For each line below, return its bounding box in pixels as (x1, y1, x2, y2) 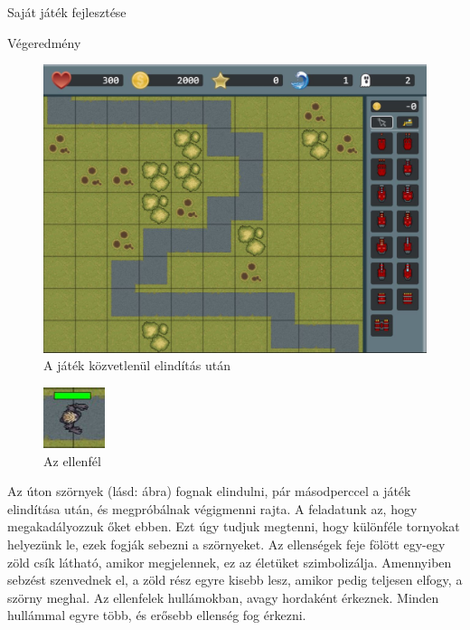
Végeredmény (7, 33, 81, 52)
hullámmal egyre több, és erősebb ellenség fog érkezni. (7, 606, 306, 625)
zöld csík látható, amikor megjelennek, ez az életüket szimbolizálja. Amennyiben (7, 552, 452, 571)
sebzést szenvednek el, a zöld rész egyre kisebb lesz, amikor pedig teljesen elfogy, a (7, 570, 463, 589)
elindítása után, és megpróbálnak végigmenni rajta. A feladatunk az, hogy (7, 499, 418, 518)
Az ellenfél (43, 451, 101, 470)
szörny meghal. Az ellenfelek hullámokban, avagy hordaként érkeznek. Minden (7, 587, 439, 606)
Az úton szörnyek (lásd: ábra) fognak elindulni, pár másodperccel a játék (7, 482, 411, 501)
